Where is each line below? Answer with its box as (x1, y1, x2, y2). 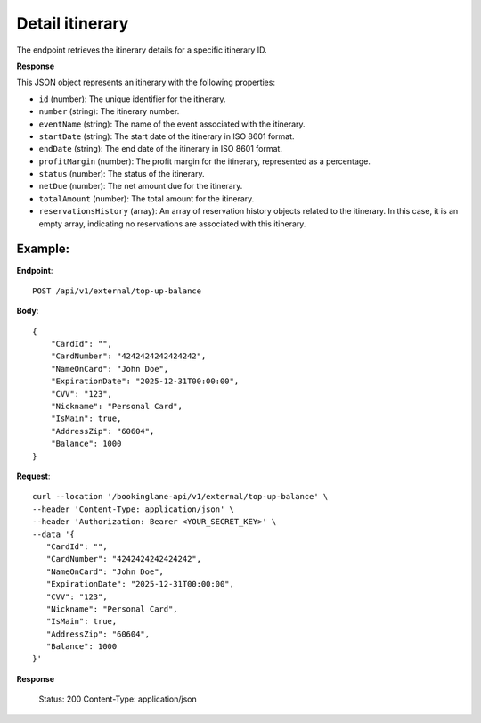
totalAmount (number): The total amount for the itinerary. (38, 193, 255, 204)
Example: (16, 242, 70, 257)
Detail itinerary (16, 13, 129, 33)
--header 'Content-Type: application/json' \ (32, 504, 235, 514)
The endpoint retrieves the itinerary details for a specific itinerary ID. (16, 45, 267, 55)
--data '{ (32, 529, 75, 539)
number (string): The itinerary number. (38, 106, 180, 117)
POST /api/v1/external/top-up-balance (32, 285, 202, 296)
